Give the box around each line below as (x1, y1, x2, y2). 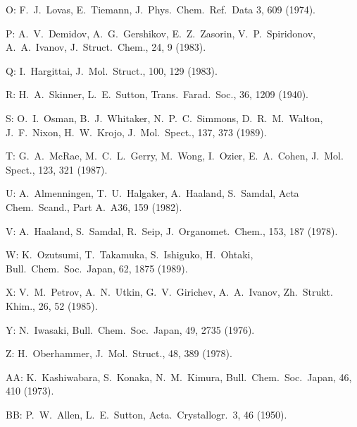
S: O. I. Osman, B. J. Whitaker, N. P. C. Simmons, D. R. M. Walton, (6, 110, 323, 125)
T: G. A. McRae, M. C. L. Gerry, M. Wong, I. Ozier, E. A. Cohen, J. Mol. (6, 148, 344, 163)
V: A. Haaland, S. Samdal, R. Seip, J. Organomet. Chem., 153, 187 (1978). (6, 223, 338, 238)
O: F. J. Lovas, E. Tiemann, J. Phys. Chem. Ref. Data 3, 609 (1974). (6, 2, 316, 16)
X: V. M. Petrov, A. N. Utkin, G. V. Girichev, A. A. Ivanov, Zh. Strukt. (6, 284, 333, 299)
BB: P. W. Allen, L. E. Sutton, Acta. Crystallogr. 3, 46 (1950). (6, 407, 287, 421)
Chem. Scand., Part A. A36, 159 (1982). (6, 199, 182, 214)
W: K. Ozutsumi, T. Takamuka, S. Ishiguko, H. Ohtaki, (6, 247, 253, 262)
